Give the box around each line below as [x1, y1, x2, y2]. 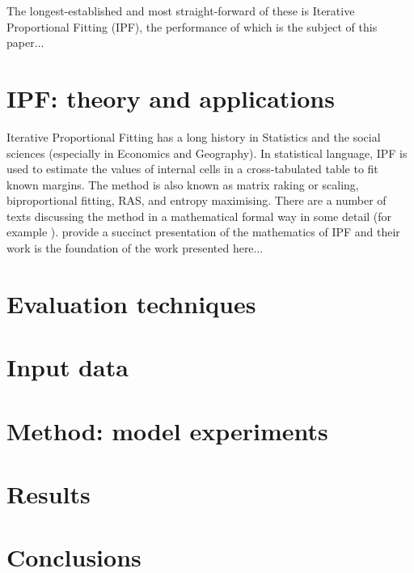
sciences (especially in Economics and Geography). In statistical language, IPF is [6, 144, 408, 161]
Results [6, 477, 91, 510]
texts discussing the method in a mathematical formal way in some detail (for [6, 207, 392, 224]
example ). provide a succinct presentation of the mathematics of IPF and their [6, 223, 400, 240]
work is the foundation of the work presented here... [6, 240, 264, 257]
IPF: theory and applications [6, 81, 335, 114]
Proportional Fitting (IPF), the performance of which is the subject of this [6, 18, 378, 35]
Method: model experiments [6, 414, 328, 447]
